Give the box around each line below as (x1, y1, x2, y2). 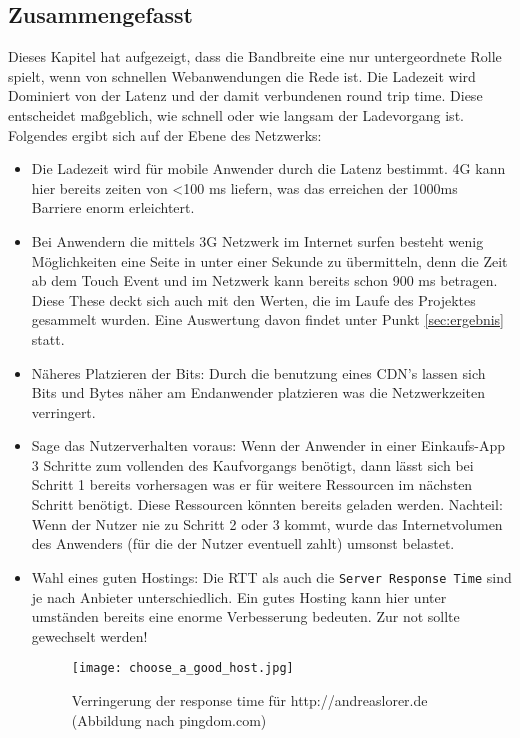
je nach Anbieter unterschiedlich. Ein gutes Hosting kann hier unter (31, 586, 447, 607)
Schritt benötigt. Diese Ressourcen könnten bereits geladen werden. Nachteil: (31, 494, 503, 515)
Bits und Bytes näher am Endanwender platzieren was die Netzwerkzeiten (31, 382, 486, 403)
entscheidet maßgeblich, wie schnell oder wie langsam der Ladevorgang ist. (8, 104, 464, 125)
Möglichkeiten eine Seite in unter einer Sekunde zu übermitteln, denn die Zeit (31, 250, 508, 271)
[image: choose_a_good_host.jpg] (71, 661, 294, 676)
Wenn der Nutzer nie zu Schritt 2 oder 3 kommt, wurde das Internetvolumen (31, 513, 503, 534)
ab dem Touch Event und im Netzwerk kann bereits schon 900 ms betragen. (31, 270, 498, 291)
